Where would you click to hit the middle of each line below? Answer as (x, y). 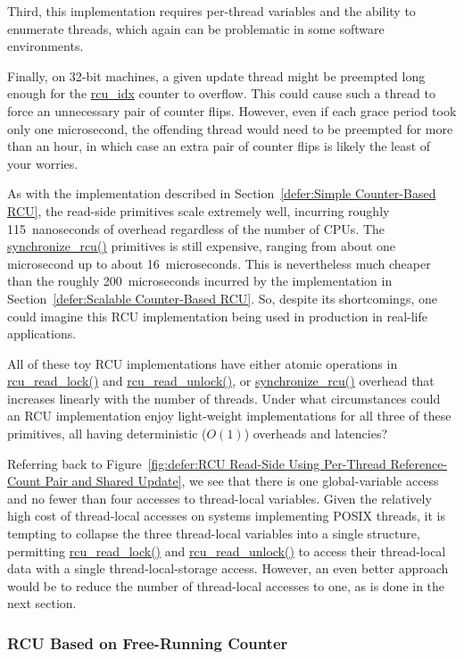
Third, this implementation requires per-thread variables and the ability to (211, 11)
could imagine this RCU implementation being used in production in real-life (218, 316)
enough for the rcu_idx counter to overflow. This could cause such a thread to (221, 93)
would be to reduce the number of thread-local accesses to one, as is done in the (226, 585)
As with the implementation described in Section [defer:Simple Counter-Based (222, 193)
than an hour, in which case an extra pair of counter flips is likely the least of (219, 146)
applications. (42, 334)
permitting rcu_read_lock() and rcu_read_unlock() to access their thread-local (227, 551)
